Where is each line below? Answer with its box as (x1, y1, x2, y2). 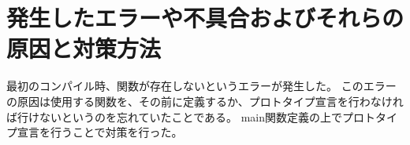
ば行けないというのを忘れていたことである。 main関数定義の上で (6, 108, 343, 125)
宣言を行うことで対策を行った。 (17, 124, 183, 140)
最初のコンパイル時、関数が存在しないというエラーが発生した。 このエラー (6, 78, 397, 94)
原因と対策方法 (6, 32, 162, 64)
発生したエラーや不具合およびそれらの (6, 2, 404, 34)
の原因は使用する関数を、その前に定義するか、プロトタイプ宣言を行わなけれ (6, 92, 404, 109)
